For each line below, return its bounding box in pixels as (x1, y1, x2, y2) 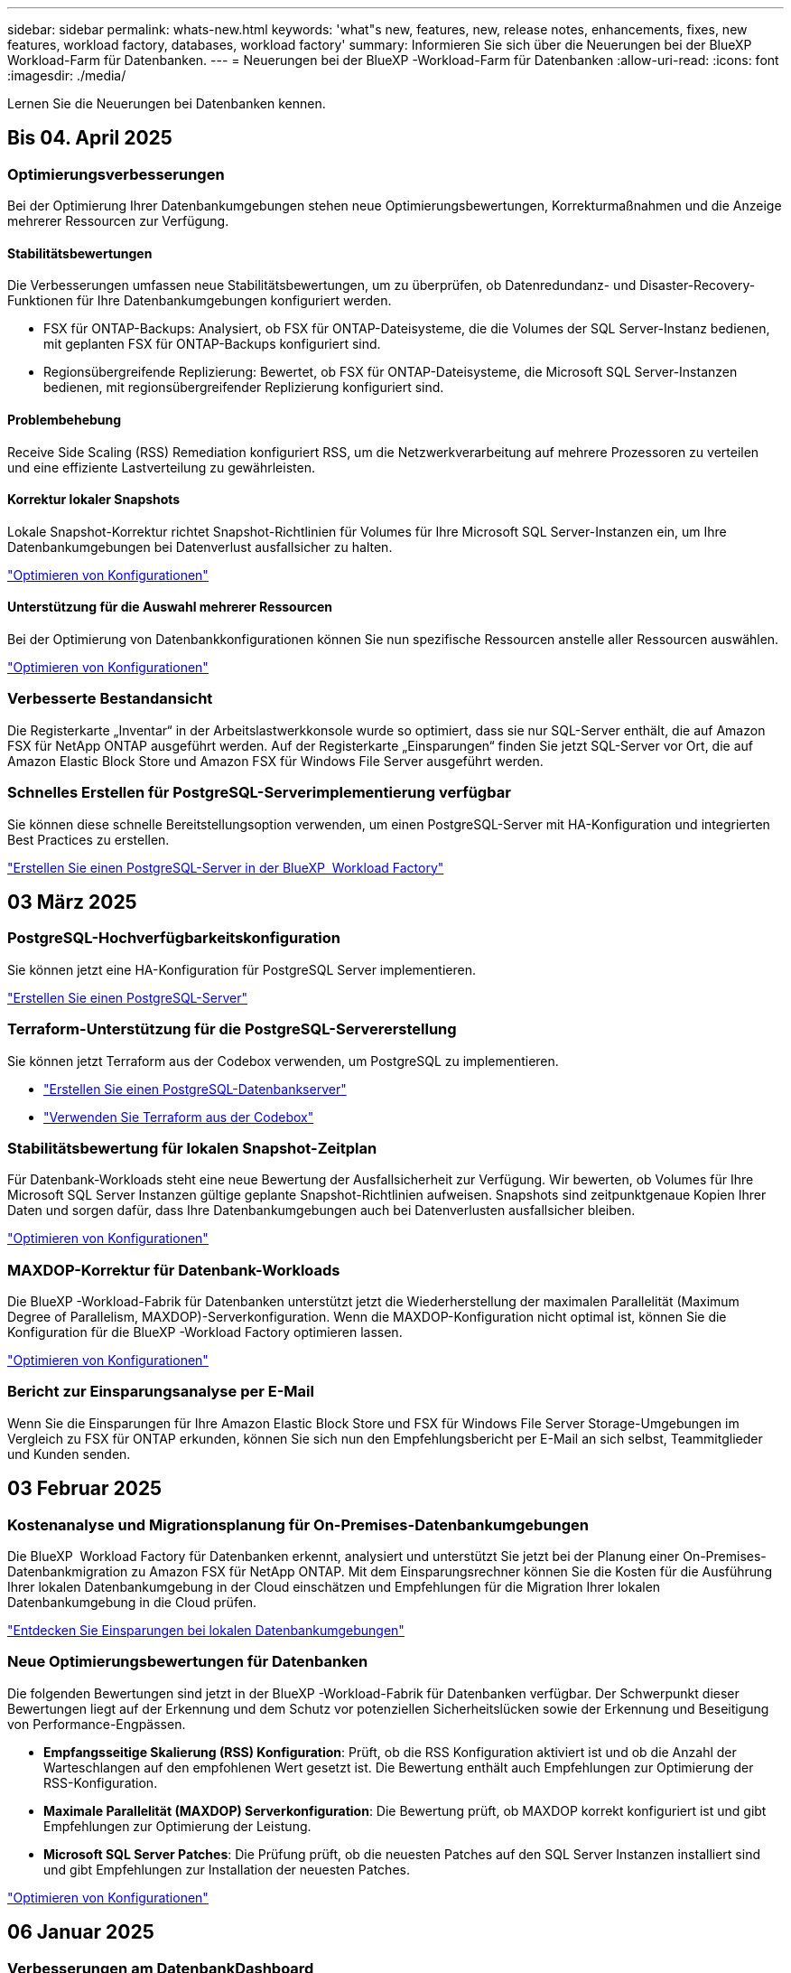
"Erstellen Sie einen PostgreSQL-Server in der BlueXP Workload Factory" (7, 859, 444, 875)
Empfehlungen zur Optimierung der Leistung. (43, 1818, 312, 1834)
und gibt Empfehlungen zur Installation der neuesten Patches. (43, 1861, 410, 1877)
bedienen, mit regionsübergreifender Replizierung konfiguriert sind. (43, 379, 444, 396)
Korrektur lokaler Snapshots (7, 491, 181, 508)
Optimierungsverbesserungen (7, 164, 225, 183)
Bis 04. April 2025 (7, 126, 172, 150)
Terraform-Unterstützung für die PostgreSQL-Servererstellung (7, 1020, 457, 1039)
